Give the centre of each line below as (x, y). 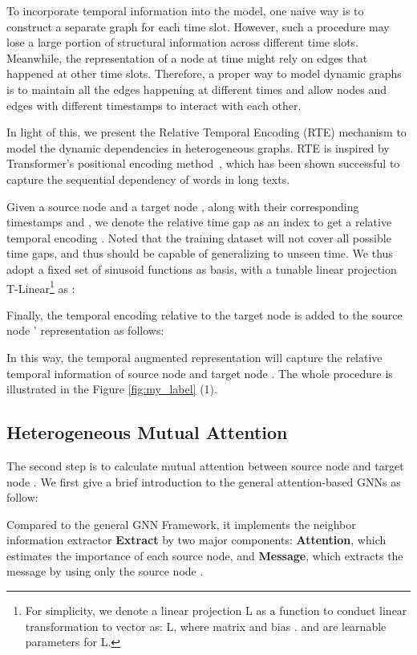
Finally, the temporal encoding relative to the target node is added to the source (204, 314)
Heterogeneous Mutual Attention (147, 432)
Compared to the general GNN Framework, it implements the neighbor (181, 524)
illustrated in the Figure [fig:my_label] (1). (112, 389)
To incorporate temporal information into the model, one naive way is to (185, 10)
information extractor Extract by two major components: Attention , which (196, 540)
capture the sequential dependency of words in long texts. (148, 179)
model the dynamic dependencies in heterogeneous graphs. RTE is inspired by (198, 147)
